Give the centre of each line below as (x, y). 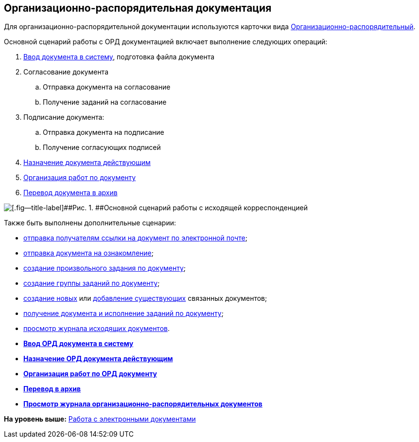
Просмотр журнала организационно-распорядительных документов (143, 404)
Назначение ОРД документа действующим (98, 359)
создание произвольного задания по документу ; (105, 268)
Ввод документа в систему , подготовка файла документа (119, 57)
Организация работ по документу (80, 178)
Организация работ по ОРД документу (90, 374)
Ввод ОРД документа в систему (79, 344)
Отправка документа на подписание (104, 132)
